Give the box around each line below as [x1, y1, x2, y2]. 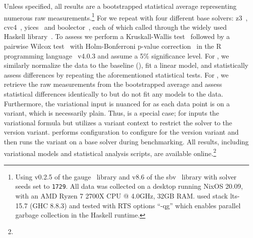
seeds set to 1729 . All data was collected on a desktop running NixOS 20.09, [15, 181, 243, 191]
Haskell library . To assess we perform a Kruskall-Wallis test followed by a [4, 31, 230, 41]
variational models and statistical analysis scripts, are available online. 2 [4, 146, 217, 158]
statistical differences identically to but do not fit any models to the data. [4, 89, 223, 99]
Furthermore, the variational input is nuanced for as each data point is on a [4, 98, 230, 108]
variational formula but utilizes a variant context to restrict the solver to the [4, 117, 233, 127]
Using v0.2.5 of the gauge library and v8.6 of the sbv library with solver [15, 171, 237, 181]
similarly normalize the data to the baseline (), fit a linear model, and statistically [4, 60, 249, 70]
